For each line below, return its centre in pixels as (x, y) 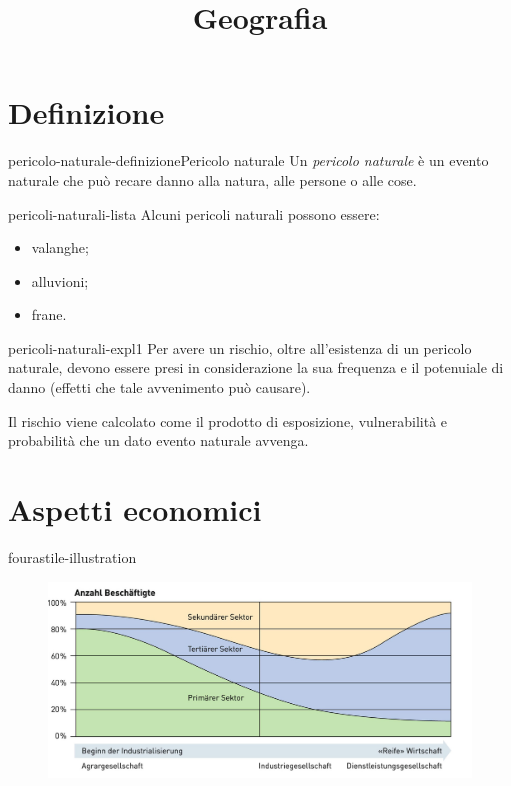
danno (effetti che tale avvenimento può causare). (159, 387)
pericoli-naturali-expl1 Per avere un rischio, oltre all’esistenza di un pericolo (240, 347)
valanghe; (60, 247)
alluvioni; (60, 280)
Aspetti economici (135, 509)
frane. (49, 314)
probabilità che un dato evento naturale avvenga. (158, 440)
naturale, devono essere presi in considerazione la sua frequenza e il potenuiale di (256, 367)
